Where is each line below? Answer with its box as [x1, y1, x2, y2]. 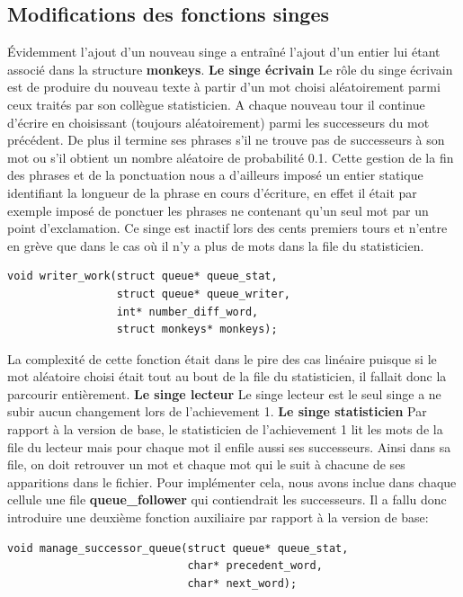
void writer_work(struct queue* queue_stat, [7, 270, 278, 283]
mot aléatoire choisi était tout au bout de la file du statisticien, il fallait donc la [7, 367, 447, 386]
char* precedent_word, [187, 559, 323, 573]
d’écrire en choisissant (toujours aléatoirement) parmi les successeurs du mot [7, 112, 430, 131]
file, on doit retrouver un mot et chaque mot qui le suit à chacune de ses [7, 455, 405, 474]
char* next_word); [187, 576, 298, 590]
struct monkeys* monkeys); [116, 323, 278, 336]
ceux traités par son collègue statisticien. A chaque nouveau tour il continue [7, 94, 425, 113]
